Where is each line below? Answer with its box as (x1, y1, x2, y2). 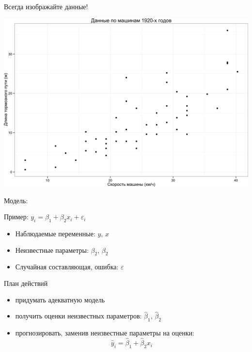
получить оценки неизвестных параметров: (15, 311, 142, 321)
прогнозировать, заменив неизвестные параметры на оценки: (15, 328, 194, 338)
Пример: (4, 211, 29, 222)
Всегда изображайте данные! (4, 1, 88, 11)
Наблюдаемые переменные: (15, 229, 95, 239)
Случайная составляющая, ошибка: (15, 262, 119, 272)
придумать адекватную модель (15, 294, 105, 304)
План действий (4, 278, 48, 288)
